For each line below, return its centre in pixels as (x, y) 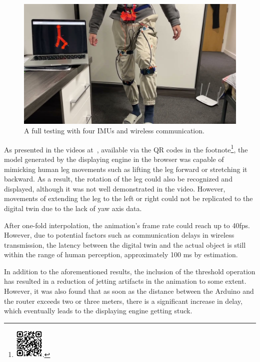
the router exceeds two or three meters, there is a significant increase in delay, (123, 301)
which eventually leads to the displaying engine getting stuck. (98, 311)
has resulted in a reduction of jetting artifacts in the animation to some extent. (125, 281)
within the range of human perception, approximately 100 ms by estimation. (121, 254)
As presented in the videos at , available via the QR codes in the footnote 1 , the (126, 148)
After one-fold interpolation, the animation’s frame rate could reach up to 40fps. (127, 225)
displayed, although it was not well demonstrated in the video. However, (115, 188)
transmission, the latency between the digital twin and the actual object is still (125, 244)
